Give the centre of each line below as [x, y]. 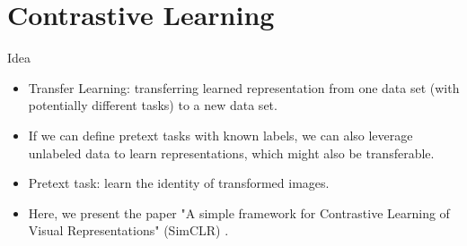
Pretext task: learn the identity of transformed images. [179, 183]
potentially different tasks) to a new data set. [153, 105]
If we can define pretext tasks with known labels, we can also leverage [220, 135]
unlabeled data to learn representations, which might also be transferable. [231, 153]
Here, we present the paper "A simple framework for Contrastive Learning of [239, 212]
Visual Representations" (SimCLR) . [128, 230]
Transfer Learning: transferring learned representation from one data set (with [244, 87]
